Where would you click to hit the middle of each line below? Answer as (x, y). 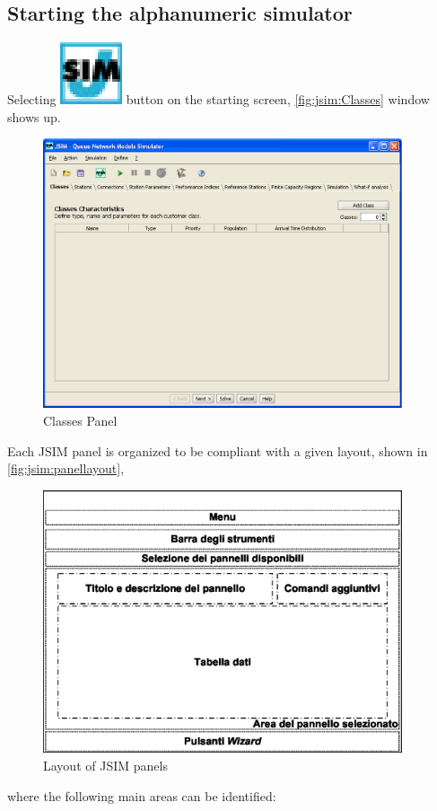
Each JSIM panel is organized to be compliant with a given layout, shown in (218, 450)
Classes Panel (80, 420)
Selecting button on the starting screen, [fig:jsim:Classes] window (218, 99)
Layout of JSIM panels (105, 765)
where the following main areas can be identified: (142, 795)
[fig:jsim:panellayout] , (66, 468)
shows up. (34, 116)
